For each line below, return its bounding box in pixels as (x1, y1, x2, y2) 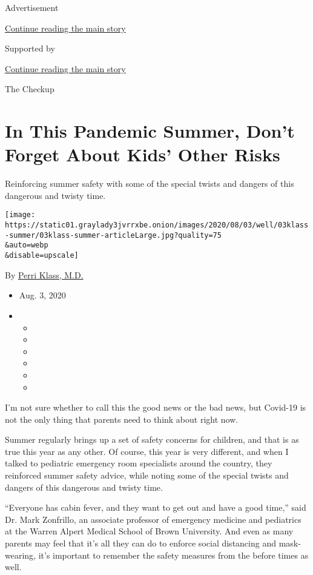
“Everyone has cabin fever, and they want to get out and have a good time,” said (5, 501, 306, 514)
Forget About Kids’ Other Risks (5, 142, 280, 167)
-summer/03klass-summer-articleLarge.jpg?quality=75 (5, 230, 222, 240)
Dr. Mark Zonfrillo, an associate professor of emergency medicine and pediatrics (5, 513, 301, 525)
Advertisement (5, 1, 59, 13)
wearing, (5, 548, 36, 561)
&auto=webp (5, 241, 48, 250)
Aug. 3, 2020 (19, 289, 66, 301)
